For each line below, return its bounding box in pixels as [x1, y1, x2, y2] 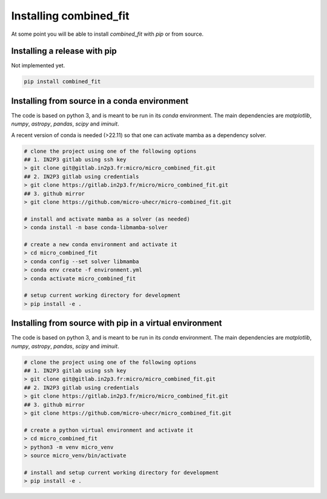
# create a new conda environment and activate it [24, 241, 178, 248]
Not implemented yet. [11, 62, 65, 69]
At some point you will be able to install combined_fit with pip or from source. [11, 30, 204, 38]
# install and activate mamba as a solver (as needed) [24, 215, 190, 223]
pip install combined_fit [24, 78, 101, 85]
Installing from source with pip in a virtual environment [11, 318, 222, 329]
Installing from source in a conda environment [11, 96, 189, 106]
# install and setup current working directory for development [24, 469, 219, 476]
